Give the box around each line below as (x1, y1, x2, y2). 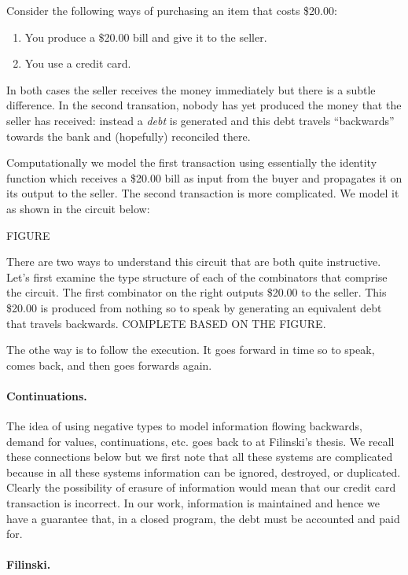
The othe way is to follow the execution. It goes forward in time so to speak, (6, 341, 375, 358)
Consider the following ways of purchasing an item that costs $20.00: (6, 2, 337, 18)
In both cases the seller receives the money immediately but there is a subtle (6, 81, 376, 98)
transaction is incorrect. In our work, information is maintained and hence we (6, 495, 380, 511)
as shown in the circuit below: (6, 200, 150, 216)
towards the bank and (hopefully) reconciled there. (6, 127, 251, 144)
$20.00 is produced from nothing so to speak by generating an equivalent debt (6, 299, 382, 315)
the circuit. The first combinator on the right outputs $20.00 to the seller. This (6, 284, 387, 300)
